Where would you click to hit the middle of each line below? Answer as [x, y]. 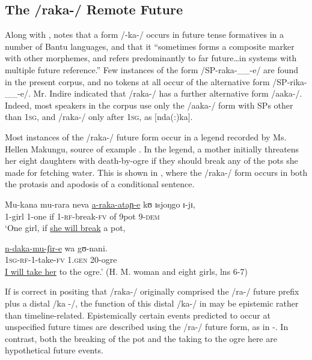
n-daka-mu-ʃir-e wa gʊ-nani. [56, 247]
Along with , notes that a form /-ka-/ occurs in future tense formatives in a [145, 34]
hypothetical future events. [54, 350]
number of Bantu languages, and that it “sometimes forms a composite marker [150, 46]
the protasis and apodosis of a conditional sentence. [100, 184]
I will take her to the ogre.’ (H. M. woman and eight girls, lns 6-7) [126, 271]
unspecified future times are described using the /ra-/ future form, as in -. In [147, 327]
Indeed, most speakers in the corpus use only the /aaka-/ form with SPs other [149, 105]
